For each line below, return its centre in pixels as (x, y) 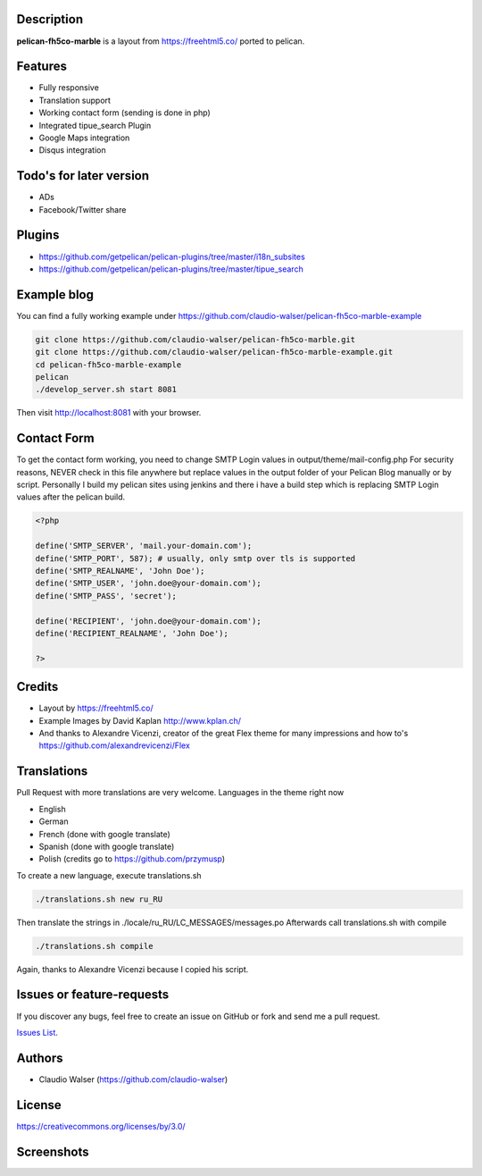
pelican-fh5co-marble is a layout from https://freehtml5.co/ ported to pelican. (161, 41)
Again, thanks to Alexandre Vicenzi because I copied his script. (133, 969)
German (54, 821)
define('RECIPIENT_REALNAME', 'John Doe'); (132, 633)
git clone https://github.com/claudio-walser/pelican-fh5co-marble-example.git (214, 352)
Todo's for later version (83, 176)
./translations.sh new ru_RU (99, 899)
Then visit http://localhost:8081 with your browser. (109, 413)
